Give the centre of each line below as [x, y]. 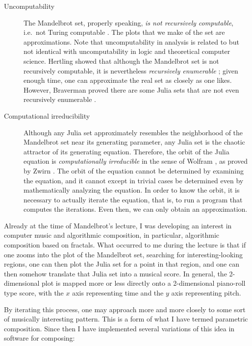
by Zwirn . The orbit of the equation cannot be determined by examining [134, 170]
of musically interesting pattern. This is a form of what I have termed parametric [126, 319]
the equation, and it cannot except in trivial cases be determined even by [134, 180]
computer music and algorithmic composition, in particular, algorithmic [112, 235]
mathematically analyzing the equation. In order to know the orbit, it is [132, 190]
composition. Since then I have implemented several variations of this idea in [119, 328]
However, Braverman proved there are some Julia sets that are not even [131, 89]
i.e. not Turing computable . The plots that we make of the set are [124, 32]
